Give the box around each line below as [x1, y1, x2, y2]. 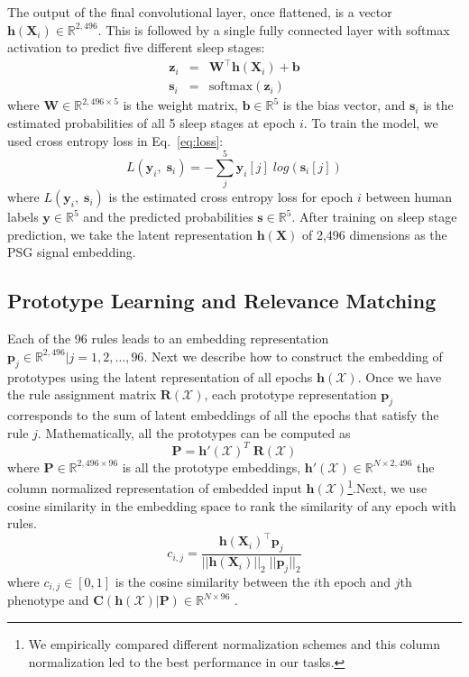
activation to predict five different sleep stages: [7, 38, 265, 57]
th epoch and [317, 572, 391, 590]
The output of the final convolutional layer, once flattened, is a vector [7, 3, 392, 21]
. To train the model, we [303, 113, 438, 132]
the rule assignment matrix [7, 385, 157, 404]
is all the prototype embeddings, [122, 457, 301, 476]
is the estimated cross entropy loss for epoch [108, 188, 354, 206]
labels [7, 207, 39, 226]
